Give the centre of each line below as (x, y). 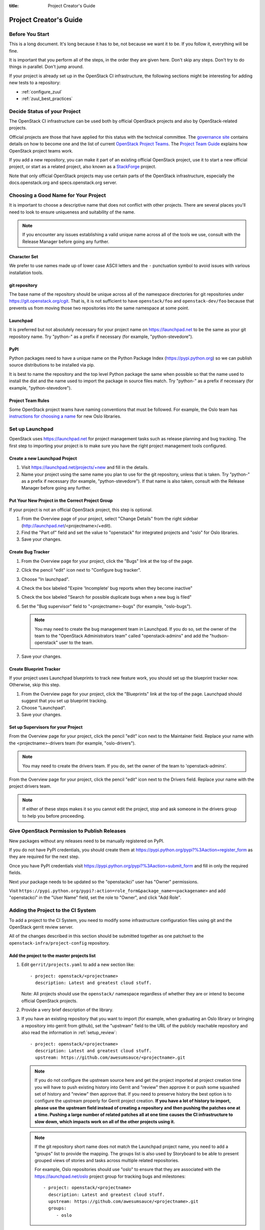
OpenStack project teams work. (41, 151)
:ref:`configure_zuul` (42, 92)
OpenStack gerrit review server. (41, 927)
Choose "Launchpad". (44, 707)
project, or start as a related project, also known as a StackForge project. (83, 167)
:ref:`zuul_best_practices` (47, 98)
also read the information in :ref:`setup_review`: (69, 1033)
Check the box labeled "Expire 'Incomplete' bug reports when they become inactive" (107, 588)
